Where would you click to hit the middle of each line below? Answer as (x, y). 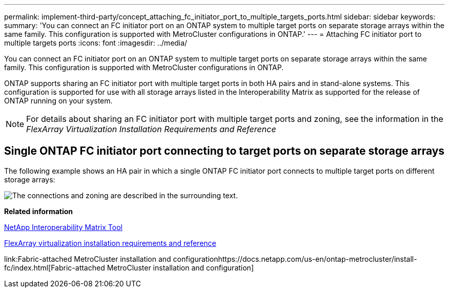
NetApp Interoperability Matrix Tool (63, 227)
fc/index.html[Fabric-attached (55, 267)
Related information (39, 211)
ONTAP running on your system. (58, 101)
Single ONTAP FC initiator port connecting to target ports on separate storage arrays (224, 151)
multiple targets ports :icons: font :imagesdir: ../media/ (96, 43)
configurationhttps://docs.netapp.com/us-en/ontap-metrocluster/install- (295, 259)
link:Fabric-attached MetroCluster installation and (88, 259)
